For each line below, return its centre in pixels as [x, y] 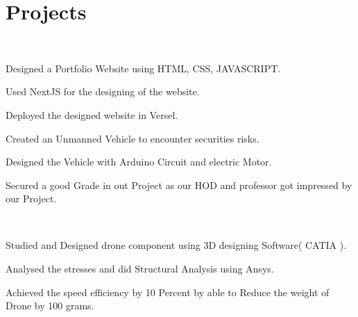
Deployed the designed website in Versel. [92, 114]
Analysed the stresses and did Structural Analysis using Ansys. [140, 269]
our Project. [31, 198]
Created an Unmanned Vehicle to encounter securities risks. [133, 138]
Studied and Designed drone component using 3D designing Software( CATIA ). [176, 245]
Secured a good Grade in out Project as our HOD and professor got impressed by [179, 185]
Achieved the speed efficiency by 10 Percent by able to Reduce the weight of [168, 292]
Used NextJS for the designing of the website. [103, 91]
